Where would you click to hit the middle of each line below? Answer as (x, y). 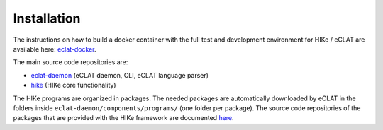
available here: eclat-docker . (55, 49)
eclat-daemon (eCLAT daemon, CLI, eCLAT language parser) (120, 75)
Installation (47, 18)
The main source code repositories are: (71, 62)
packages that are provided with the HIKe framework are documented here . (123, 118)
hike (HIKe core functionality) (73, 85)
